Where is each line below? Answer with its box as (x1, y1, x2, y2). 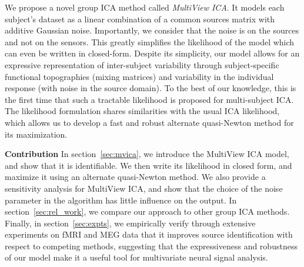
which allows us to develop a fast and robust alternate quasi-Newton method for (5, 116, 294, 128)
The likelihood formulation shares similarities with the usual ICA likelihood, (5, 105, 280, 117)
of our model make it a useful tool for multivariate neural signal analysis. (5, 251, 268, 263)
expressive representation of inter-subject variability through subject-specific (5, 58, 279, 71)
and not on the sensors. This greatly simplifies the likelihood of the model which (5, 35, 295, 48)
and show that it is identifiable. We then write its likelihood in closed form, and (5, 159, 292, 171)
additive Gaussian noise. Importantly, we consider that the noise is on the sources (5, 24, 299, 36)
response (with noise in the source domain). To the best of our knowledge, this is (5, 82, 296, 94)
